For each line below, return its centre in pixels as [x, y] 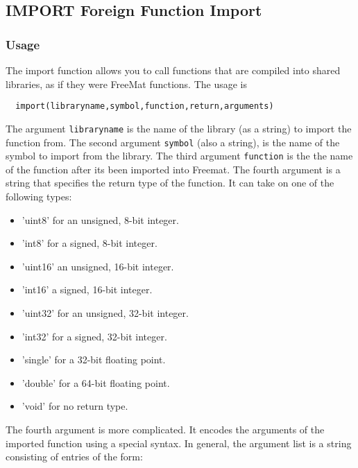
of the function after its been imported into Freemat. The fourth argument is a [173, 169]
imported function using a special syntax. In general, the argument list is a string [179, 443]
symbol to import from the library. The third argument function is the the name [179, 156]
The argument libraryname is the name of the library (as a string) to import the [179, 128]
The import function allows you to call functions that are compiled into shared [173, 70]
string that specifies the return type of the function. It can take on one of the [170, 183]
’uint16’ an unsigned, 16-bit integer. [98, 266]
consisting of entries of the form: [74, 457]
